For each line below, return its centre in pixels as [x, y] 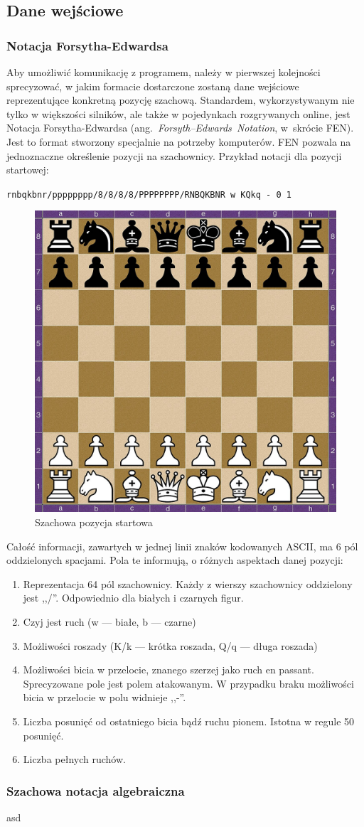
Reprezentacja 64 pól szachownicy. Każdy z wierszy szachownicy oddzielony [188, 583]
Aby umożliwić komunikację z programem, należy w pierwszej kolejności [164, 72]
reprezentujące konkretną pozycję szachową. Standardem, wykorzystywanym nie [181, 100]
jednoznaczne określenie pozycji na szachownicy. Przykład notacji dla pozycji [174, 155]
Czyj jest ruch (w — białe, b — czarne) [109, 621]
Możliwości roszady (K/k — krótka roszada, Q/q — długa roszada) [170, 645]
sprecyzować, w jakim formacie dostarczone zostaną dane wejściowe [153, 86]
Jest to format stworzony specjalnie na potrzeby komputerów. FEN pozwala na [179, 141]
